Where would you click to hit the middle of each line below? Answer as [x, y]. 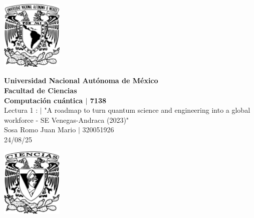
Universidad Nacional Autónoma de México [81, 80]
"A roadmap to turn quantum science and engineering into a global [147, 110]
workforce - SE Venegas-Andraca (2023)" [67, 120]
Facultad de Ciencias [41, 90]
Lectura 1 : [21, 110]
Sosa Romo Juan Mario [40, 130]
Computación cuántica [44, 100]
